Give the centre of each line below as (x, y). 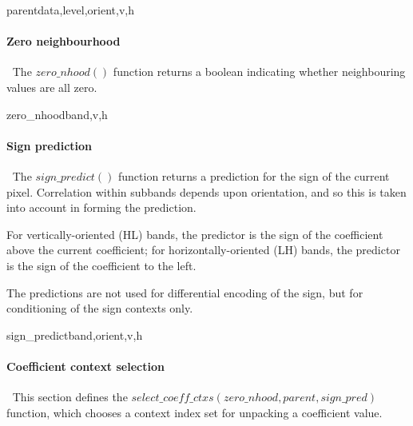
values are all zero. (52, 87)
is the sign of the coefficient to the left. (101, 265)
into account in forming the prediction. (101, 207)
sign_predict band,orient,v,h (75, 334)
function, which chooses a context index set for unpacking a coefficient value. (195, 412)
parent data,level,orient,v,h (70, 10)
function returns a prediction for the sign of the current (254, 175)
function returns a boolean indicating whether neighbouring (259, 72)
